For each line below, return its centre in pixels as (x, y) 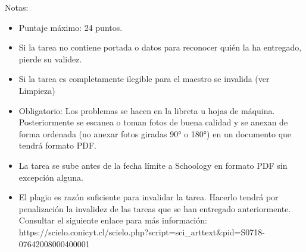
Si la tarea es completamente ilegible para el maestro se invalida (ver (144, 79)
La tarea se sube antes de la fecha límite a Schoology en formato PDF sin (153, 165)
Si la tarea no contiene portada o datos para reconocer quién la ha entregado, (160, 47)
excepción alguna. (51, 177)
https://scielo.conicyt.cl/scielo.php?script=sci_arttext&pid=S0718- (142, 231)
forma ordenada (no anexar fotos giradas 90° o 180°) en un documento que (155, 133)
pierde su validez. (50, 59)
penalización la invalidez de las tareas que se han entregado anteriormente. (155, 208)
